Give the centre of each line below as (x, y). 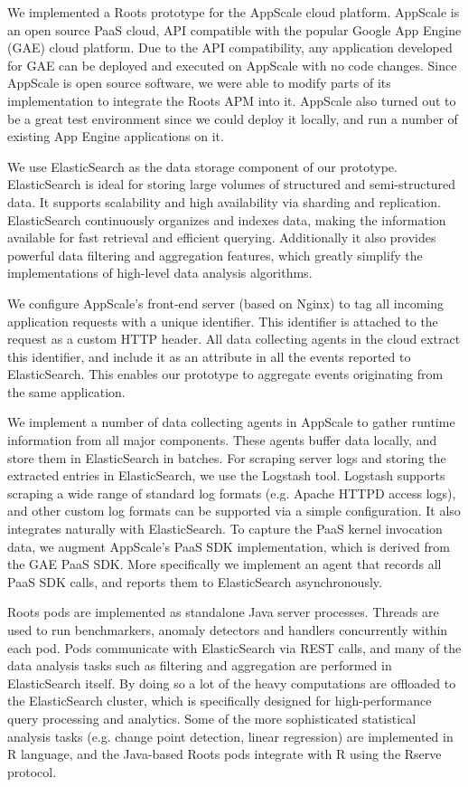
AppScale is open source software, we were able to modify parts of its (199, 83)
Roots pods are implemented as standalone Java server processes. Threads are (223, 612)
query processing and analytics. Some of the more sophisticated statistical (212, 718)
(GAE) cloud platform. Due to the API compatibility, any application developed (230, 47)
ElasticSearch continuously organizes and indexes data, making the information (227, 219)
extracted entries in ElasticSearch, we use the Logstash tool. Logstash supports (226, 475)
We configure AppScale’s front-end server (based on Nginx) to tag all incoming (226, 303)
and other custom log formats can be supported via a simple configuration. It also (234, 511)
